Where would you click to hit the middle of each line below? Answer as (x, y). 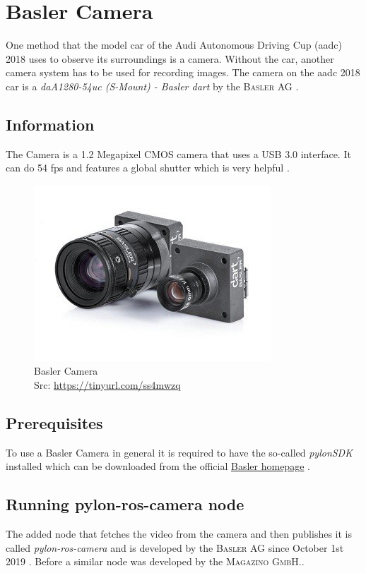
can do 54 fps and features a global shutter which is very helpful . (148, 168)
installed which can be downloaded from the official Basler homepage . (158, 466)
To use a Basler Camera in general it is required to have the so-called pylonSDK (179, 452)
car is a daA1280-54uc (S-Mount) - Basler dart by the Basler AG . (152, 86)
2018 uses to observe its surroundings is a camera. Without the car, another (170, 58)
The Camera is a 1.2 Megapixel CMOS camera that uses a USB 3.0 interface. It (178, 153)
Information (50, 124)
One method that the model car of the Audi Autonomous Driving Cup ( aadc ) (174, 45)
